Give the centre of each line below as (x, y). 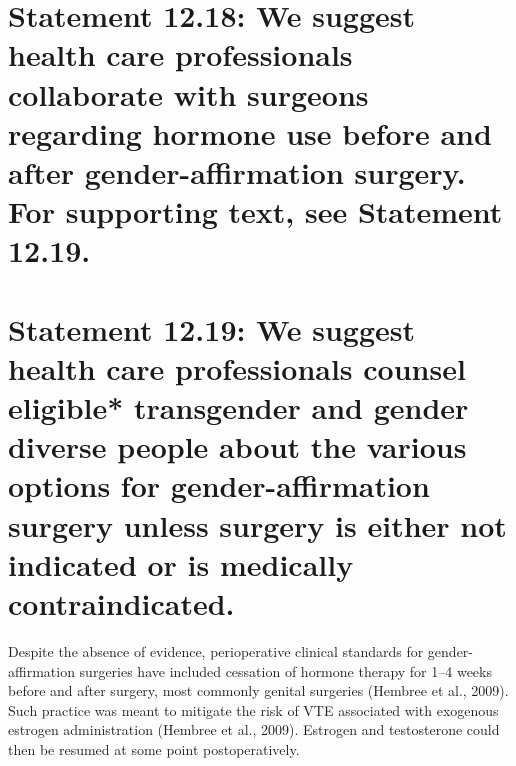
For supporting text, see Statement (255, 211)
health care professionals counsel (237, 367)
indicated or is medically (181, 563)
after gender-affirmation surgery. (237, 171)
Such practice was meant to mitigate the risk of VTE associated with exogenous (253, 709)
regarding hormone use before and (250, 132)
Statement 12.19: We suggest (212, 328)
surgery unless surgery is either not (257, 524)
